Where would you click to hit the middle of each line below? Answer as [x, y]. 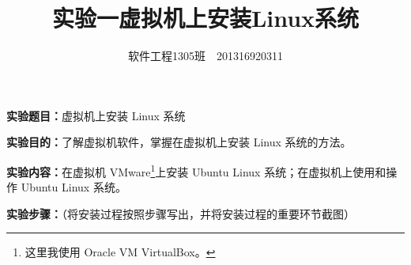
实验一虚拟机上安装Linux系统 [205, 18]
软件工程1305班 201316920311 [205, 56]
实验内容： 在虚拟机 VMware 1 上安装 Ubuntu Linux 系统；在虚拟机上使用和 [196, 170]
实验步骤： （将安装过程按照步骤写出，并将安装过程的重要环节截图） [181, 213]
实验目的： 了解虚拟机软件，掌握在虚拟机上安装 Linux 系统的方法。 [179, 142]
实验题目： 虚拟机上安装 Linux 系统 [96, 115]
